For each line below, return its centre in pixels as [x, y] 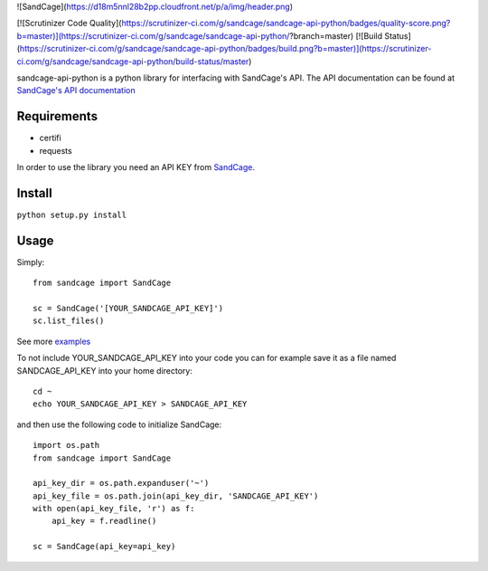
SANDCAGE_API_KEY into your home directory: [105, 370]
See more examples [54, 341]
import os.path [66, 445]
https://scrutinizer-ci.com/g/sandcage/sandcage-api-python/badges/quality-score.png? [286, 24]
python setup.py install [71, 214]
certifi [51, 138]
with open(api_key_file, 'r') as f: [114, 509]
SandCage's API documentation [76, 90]
